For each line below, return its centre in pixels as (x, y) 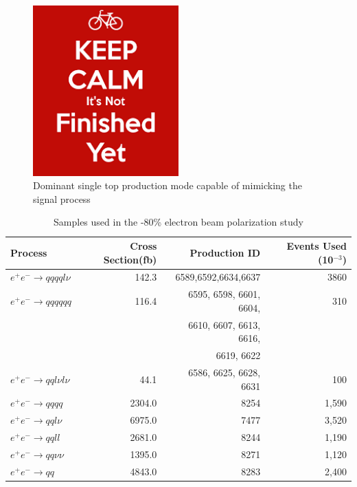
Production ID (225, 252)
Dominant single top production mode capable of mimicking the (168, 185)
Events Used (316, 246)
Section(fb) (130, 259)
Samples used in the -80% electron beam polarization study (178, 222)
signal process (62, 198)
